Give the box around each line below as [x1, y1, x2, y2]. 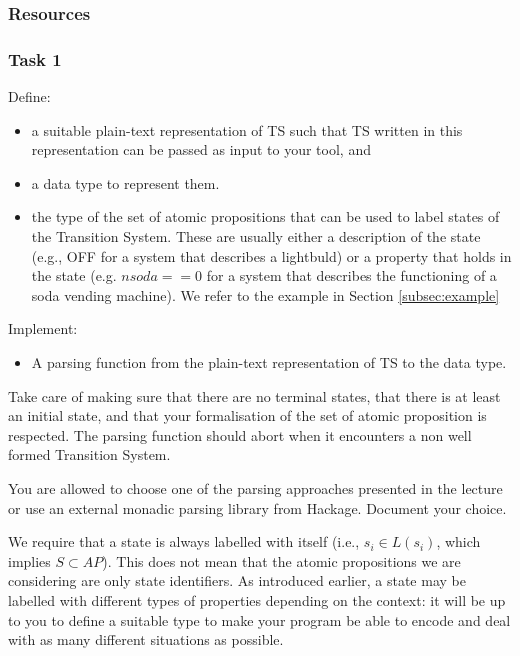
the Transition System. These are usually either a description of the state [31, 226, 481, 247]
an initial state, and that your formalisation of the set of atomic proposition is [8, 405, 487, 426]
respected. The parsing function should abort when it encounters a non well [8, 424, 472, 445]
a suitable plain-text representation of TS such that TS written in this [31, 119, 463, 140]
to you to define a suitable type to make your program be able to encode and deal [8, 609, 511, 630]
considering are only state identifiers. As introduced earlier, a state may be [8, 570, 466, 591]
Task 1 [8, 46, 62, 71]
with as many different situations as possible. [8, 629, 284, 650]
